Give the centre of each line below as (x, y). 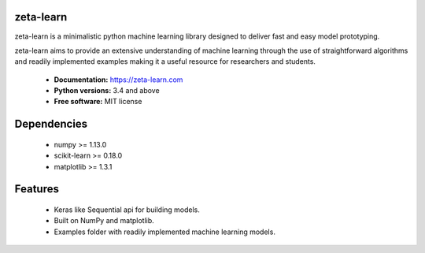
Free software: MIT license (98, 102)
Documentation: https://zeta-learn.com (118, 80)
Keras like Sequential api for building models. (127, 210)
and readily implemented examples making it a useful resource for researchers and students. (165, 61)
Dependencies (51, 124)
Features (37, 189)
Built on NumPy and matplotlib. (104, 221)
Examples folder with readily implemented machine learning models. (164, 232)
